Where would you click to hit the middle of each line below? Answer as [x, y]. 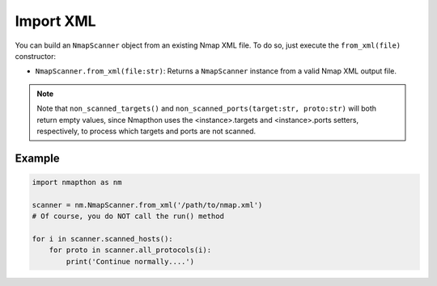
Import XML [55, 21]
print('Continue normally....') [130, 261]
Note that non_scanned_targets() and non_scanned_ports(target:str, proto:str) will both [206, 108]
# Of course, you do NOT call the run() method [128, 217]
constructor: [36, 56]
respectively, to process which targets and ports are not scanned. [146, 131]
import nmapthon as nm [77, 182]
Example [37, 158]
